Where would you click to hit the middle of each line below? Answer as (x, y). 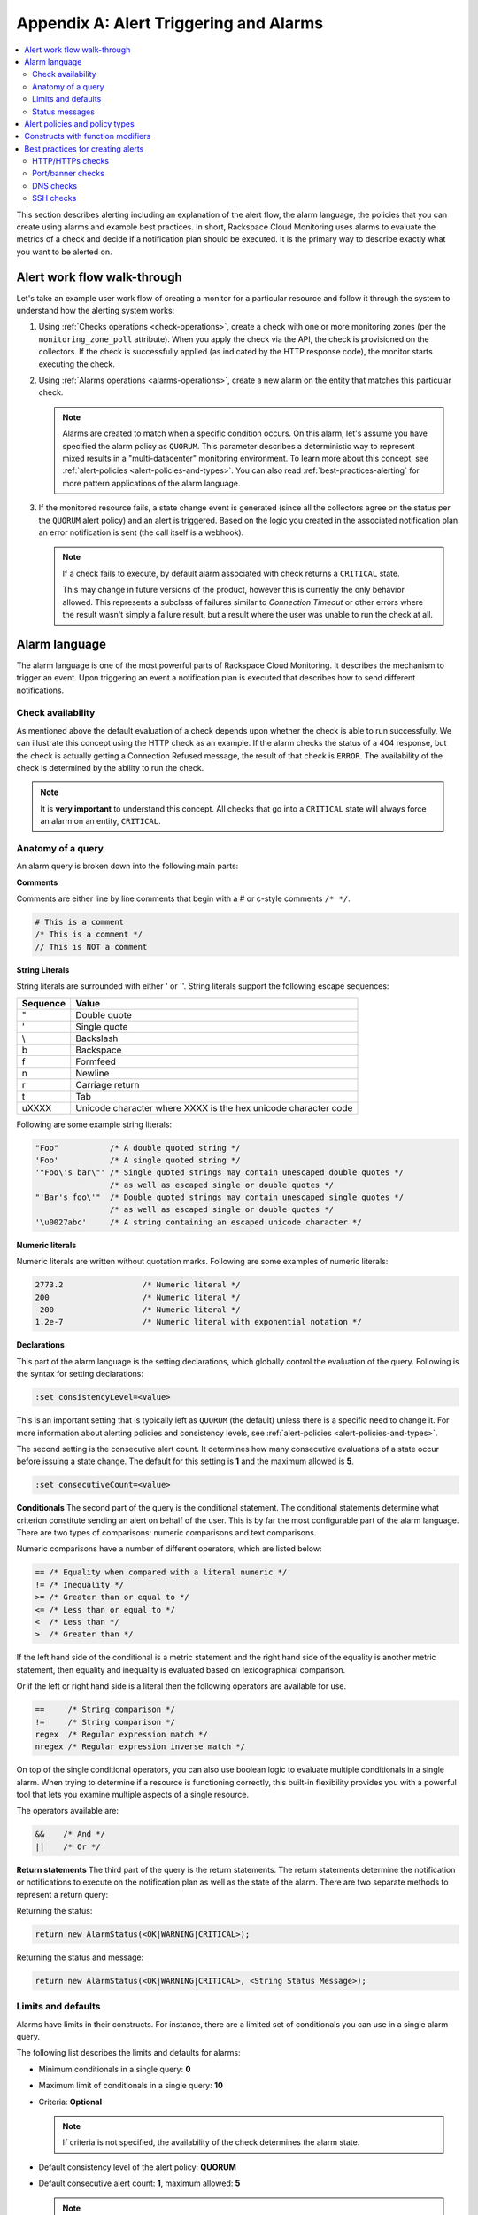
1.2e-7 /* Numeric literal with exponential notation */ (198, 1322)
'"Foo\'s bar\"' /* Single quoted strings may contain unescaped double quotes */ (220, 1173)
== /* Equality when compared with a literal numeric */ (161, 1572)
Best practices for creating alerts (84, 148)
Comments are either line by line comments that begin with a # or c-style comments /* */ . (184, 898)
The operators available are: (68, 1811)
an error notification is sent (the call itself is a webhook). (141, 532)
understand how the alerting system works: (96, 311)
